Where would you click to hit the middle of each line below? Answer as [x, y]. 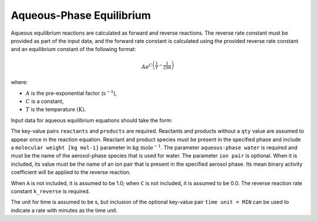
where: [19, 82]
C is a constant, [45, 101]
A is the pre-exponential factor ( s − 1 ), [71, 93]
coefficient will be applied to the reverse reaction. [71, 172]
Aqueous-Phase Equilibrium [81, 15]
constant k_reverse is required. [50, 191]
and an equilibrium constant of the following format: [73, 49]
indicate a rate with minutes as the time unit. [64, 210]
